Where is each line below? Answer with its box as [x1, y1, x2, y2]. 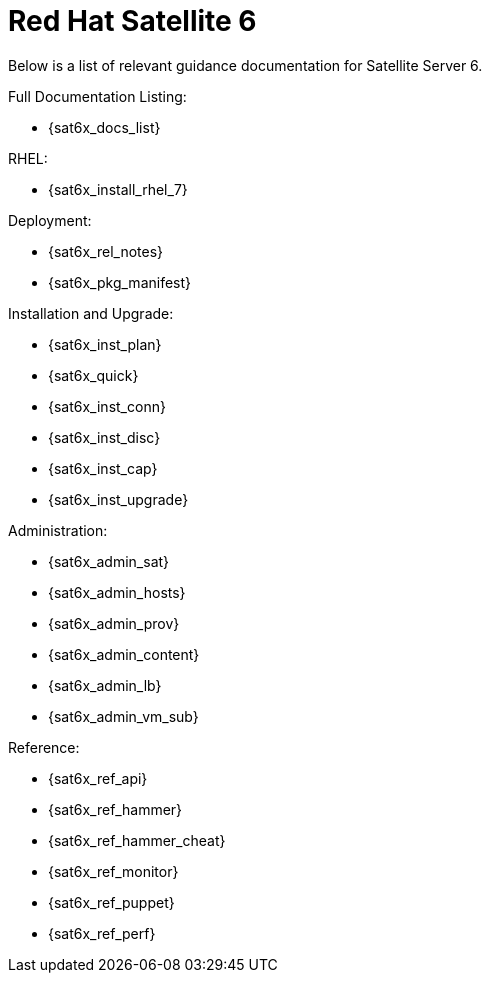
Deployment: [8, 211, 92, 229]
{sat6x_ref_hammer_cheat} [48, 831, 226, 849]
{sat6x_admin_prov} [48, 614, 180, 632]
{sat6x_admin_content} [48, 645, 200, 663]
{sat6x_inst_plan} [48, 335, 162, 353]
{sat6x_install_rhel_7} [48, 180, 188, 198]
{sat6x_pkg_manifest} [48, 273, 192, 291]
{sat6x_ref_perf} [48, 924, 156, 942]
